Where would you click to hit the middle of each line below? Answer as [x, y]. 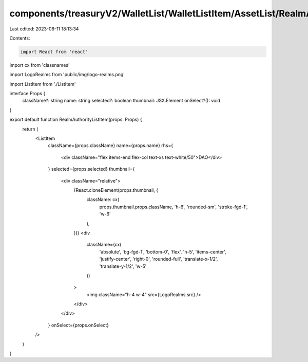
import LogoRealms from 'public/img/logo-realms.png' [67, 75]
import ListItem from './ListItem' [43, 84]
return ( [30, 129]
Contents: [20, 38]
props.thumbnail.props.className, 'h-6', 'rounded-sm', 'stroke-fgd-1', [174, 207]
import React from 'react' [54, 52]
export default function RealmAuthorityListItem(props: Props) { [76, 120]
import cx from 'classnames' [40, 65]
